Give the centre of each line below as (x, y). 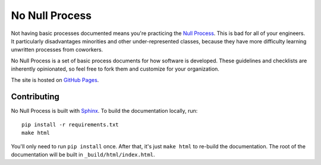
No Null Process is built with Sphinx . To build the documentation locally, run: (104, 111)
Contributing (35, 97)
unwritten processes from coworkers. (57, 50)
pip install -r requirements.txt (70, 124)
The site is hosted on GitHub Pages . (55, 80)
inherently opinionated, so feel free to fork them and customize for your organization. (115, 69)
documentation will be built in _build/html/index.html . (83, 154)
